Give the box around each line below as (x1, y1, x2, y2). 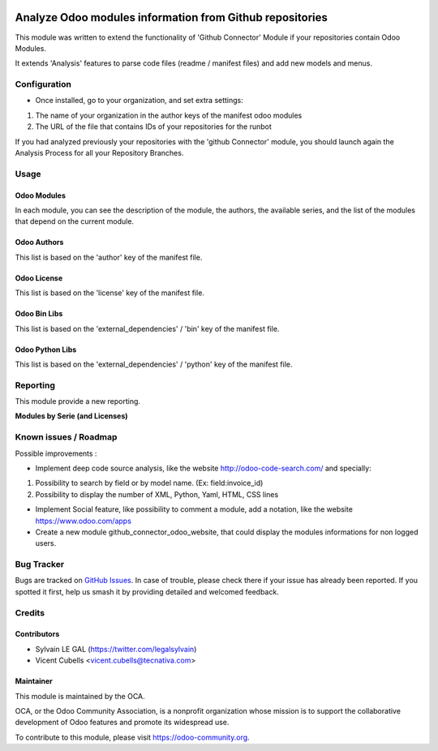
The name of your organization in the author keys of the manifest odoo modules (35, 110, 303, 120)
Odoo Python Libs (15, 345, 77, 354)
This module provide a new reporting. (15, 397, 141, 406)
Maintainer (15, 676, 53, 686)
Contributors (15, 629, 60, 639)
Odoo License (15, 273, 63, 283)
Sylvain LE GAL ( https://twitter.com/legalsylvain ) (35, 644, 197, 654)
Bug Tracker (15, 559, 65, 570)
